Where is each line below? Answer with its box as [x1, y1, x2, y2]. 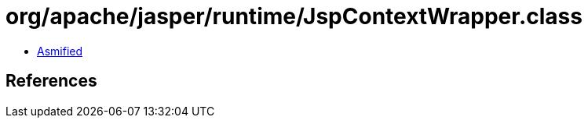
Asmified [37, 44, 83, 58]
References [5, 71, 97, 91]
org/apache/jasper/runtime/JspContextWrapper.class [5, 3, 583, 30]
